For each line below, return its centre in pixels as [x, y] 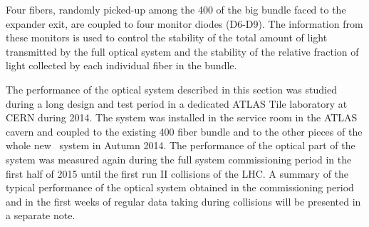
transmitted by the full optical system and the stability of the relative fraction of [182, 51]
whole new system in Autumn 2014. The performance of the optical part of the [181, 145]
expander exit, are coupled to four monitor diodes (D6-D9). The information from [184, 23]
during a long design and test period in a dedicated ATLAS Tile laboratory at [177, 103]
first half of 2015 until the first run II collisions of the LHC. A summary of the [177, 173]
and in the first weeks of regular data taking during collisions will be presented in [183, 201]
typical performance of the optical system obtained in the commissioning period [180, 187]
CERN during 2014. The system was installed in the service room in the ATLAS [182, 117]
